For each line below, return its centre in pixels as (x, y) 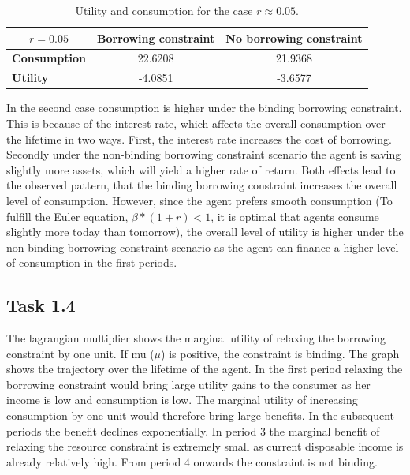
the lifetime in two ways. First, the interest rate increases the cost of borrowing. (199, 138)
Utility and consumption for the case (164, 10)
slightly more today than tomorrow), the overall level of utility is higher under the (205, 232)
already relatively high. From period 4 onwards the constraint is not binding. (192, 461)
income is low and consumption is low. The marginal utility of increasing (182, 400)
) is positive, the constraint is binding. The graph (280, 353)
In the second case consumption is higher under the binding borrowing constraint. (204, 108)
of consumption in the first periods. (92, 262)
